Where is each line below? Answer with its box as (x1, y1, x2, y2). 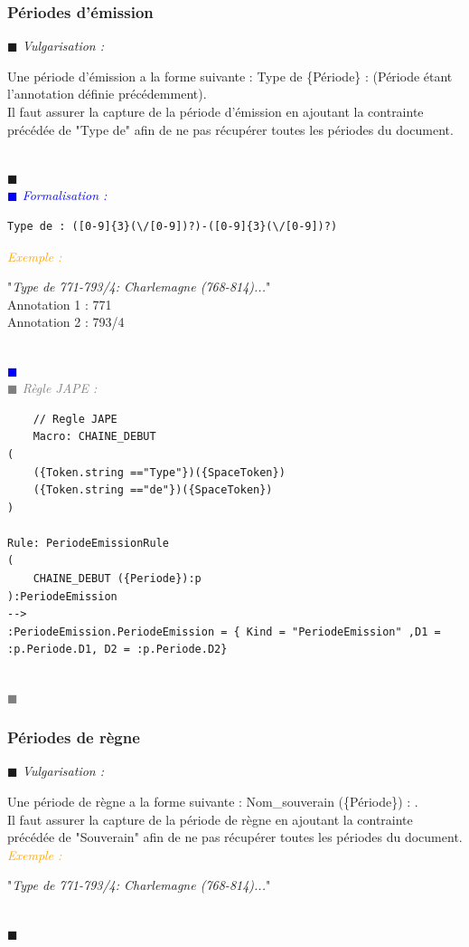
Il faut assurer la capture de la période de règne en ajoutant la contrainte (7, 809, 413, 828)
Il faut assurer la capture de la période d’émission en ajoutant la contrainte (7, 102, 424, 120)
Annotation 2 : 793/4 (7, 312, 125, 331)
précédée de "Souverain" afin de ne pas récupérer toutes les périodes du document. (7, 827, 463, 847)
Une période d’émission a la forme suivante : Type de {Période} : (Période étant (7, 66, 453, 85)
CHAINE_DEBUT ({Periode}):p (33, 572, 202, 586)
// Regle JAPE (33, 412, 117, 426)
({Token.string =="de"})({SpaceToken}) (33, 483, 273, 497)
